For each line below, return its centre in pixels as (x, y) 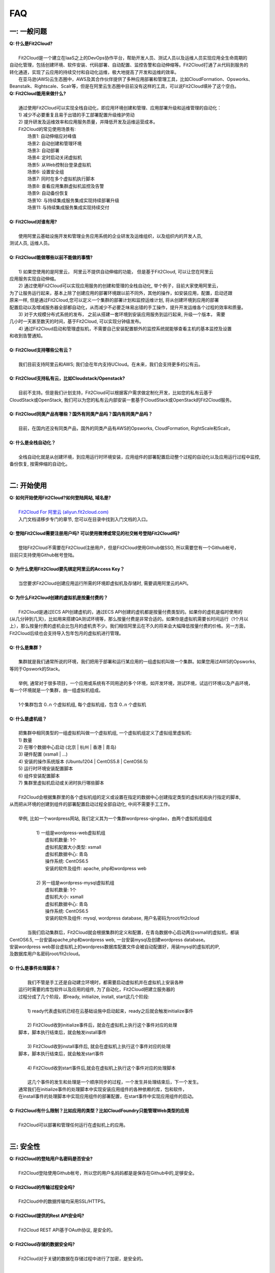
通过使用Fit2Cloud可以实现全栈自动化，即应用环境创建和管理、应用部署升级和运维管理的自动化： (120, 107)
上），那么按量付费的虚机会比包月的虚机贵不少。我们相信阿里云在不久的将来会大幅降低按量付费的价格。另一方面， (129, 626)
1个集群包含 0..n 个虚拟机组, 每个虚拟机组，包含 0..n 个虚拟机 (82, 704)
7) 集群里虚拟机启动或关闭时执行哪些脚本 (61, 783)
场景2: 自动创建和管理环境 (54, 143)
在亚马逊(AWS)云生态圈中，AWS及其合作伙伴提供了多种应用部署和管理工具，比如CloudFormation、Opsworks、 (136, 79)
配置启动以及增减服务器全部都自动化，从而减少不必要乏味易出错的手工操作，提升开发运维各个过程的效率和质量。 (128, 307)
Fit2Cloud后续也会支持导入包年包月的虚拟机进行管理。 (66, 633)
